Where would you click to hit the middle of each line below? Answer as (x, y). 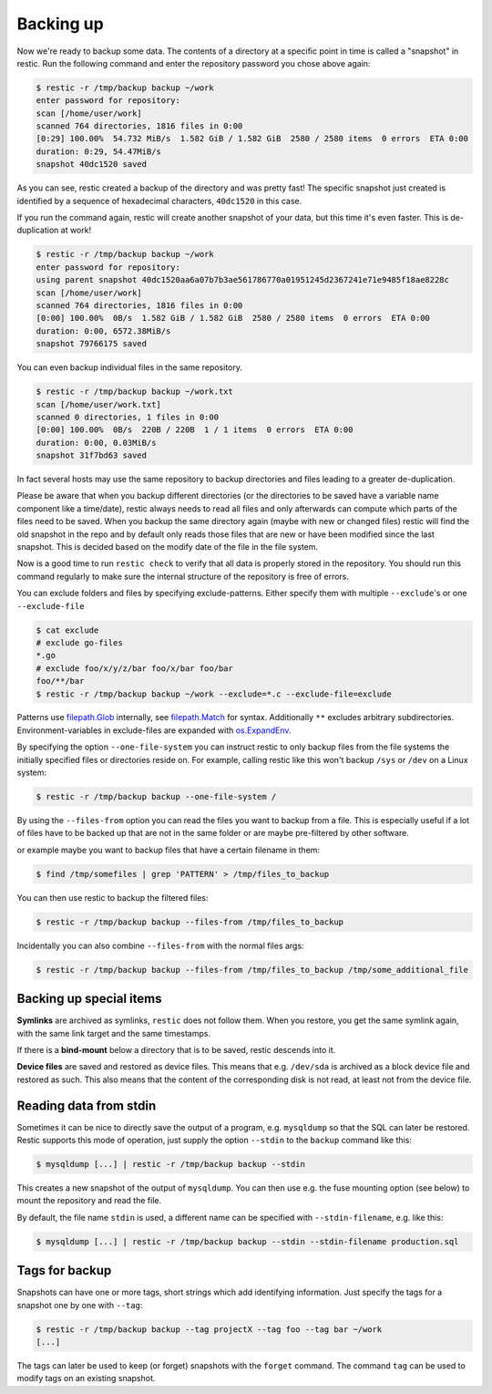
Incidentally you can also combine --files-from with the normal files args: (160, 945)
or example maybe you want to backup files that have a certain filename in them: (169, 850)
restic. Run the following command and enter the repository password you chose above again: (194, 63)
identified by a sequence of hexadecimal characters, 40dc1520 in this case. (159, 201)
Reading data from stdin (87, 1105)
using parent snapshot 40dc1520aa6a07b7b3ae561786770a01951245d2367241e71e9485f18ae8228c (243, 280)
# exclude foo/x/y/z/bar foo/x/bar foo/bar (135, 668)
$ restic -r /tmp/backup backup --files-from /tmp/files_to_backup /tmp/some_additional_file (252, 970)
